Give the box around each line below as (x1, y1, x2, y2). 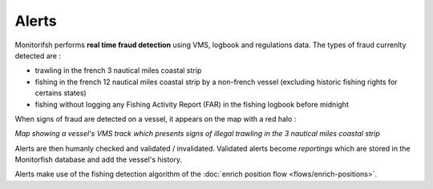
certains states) (34, 88, 87, 98)
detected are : (14, 50, 62, 60)
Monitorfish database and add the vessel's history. (14, 155, 183, 164)
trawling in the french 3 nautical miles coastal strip (34, 66, 202, 75)
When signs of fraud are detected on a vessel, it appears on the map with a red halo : (14, 114, 297, 123)
